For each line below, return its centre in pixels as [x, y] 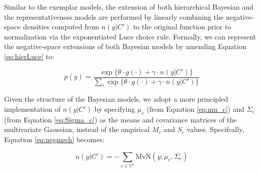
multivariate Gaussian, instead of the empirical [77, 129]
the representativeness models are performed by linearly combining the [114, 16]
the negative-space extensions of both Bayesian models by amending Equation [125, 46]
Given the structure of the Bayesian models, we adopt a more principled [116, 99]
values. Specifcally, [215, 129]
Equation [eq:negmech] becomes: [54, 139]
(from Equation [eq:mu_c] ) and [196, 109]
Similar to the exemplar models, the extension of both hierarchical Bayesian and [129, 7]
